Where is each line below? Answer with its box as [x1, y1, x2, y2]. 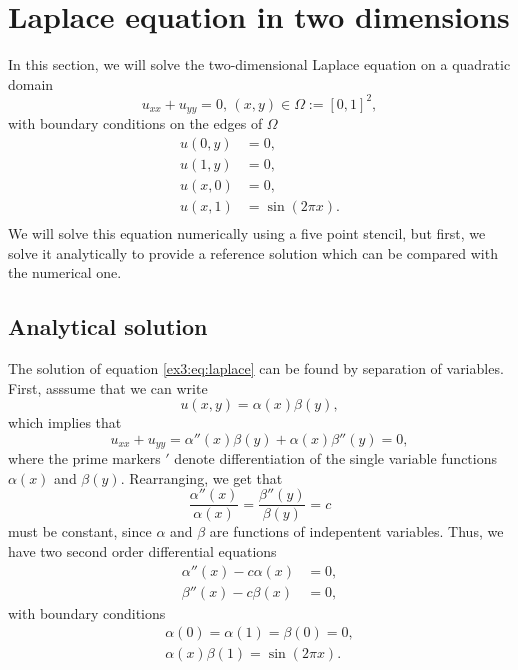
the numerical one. [8, 262, 122, 283]
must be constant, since [8, 521, 152, 542]
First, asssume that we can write [8, 377, 208, 398]
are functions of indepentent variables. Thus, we [209, 521, 504, 542]
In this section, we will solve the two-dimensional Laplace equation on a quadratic [8, 54, 511, 75]
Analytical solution [8, 311, 208, 342]
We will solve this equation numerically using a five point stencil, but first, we [8, 223, 486, 244]
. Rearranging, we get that [120, 467, 283, 488]
